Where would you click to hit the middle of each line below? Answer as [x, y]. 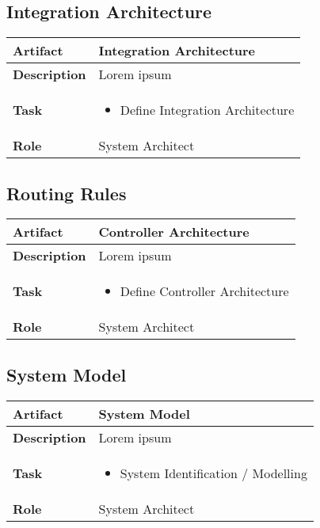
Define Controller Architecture [204, 291]
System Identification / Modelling [213, 473]
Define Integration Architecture [207, 110]
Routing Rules [67, 193]
